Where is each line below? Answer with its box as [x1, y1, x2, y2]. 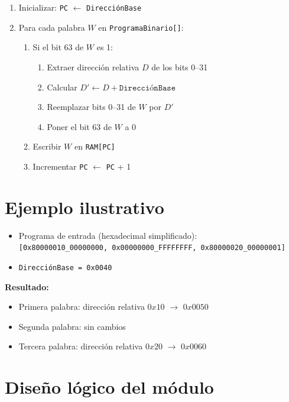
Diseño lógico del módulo [5, 375, 214, 399]
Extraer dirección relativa [47, 60, 139, 73]
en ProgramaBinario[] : [98, 21, 184, 33]
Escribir [33, 140, 61, 153]
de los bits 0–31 [151, 60, 208, 73]
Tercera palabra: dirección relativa [18, 340, 143, 352]
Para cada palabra [18, 21, 85, 33]
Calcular [47, 80, 77, 93]
